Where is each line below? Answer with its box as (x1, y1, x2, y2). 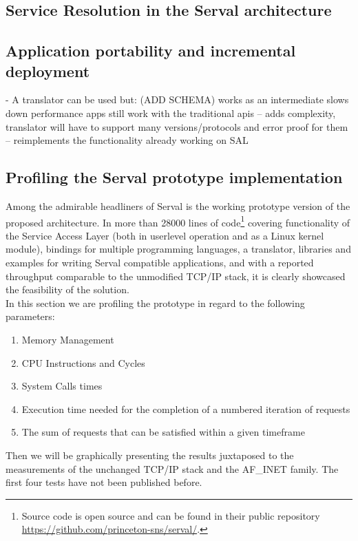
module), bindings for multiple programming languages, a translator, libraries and (6, 242, 351, 256)
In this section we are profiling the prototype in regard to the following (6, 295, 305, 310)
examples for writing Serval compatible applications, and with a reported (6, 255, 314, 269)
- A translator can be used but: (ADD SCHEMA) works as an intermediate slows (6, 92, 349, 107)
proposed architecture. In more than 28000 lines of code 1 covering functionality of (6, 213, 350, 229)
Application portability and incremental (6, 40, 296, 61)
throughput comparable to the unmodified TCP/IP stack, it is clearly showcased (6, 268, 346, 283)
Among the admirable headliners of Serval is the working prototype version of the (6, 198, 350, 213)
